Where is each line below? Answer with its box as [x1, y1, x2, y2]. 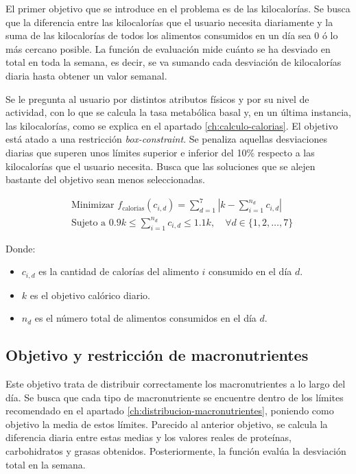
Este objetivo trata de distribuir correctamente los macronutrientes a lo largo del [5, 377, 346, 391]
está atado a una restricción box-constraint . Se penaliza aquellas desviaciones [5, 132, 327, 146]
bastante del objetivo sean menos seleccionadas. [5, 172, 205, 187]
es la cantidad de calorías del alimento [38, 264, 199, 279]
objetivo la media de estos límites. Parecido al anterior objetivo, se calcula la [5, 416, 328, 431]
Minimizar [71, 200, 115, 211]
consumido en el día [208, 264, 292, 279]
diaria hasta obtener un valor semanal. [5, 68, 167, 82]
